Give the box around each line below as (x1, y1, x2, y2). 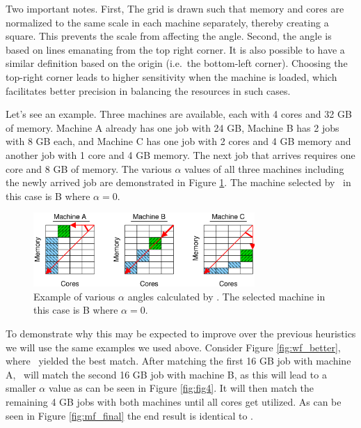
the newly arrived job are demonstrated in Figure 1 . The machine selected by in (6, 175, 351, 190)
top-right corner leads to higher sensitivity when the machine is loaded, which (6, 69, 337, 84)
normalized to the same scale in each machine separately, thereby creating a (6, 15, 329, 29)
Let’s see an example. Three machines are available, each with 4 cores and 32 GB (6, 107, 352, 121)
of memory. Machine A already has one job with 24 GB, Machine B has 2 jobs (6, 120, 339, 135)
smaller (6, 381, 36, 395)
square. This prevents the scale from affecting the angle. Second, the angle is (6, 29, 332, 43)
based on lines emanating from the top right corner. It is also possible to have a (6, 42, 345, 56)
